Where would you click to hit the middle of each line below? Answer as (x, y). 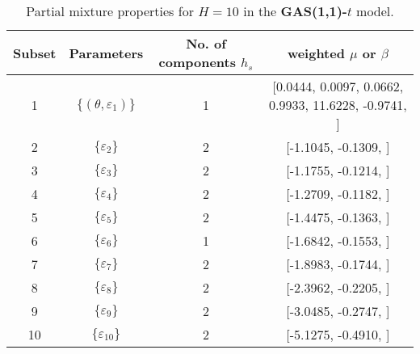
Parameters (106, 53)
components (197, 62)
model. (375, 11)
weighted (316, 53)
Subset (35, 53)
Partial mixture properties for (110, 11)
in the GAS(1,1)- (295, 11)
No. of (206, 43)
